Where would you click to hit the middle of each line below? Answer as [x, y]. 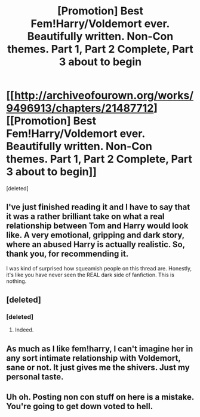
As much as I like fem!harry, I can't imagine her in [100, 348]
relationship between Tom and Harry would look [97, 226]
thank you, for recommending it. [67, 254]
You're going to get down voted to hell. [80, 407]
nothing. [16, 281]
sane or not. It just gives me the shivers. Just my [98, 367]
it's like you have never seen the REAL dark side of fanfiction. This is [90, 275]
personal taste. [35, 377]
